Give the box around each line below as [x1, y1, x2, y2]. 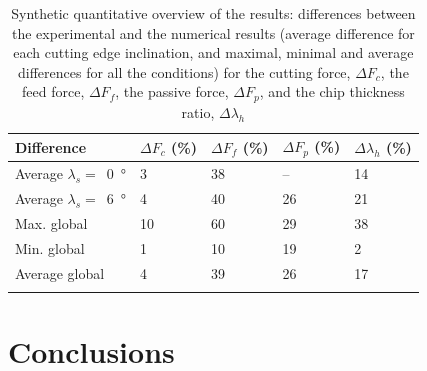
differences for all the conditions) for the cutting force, [18, 61, 351, 82]
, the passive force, [115, 81, 229, 102]
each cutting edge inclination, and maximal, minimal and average [13, 42, 414, 63]
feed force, [22, 81, 85, 102]
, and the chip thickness [259, 81, 405, 102]
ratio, [181, 101, 215, 122]
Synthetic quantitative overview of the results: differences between [11, 3, 416, 23]
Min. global [15, 237, 85, 258]
